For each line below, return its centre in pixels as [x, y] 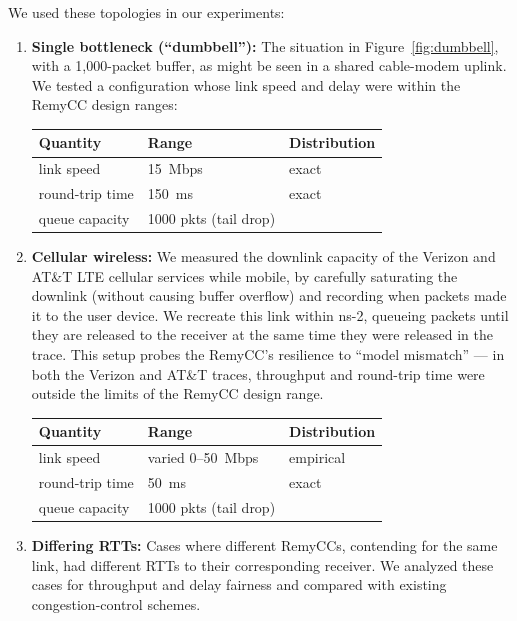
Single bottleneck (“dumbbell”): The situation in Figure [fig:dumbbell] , [265, 45]
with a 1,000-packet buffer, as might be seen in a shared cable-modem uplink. [269, 65]
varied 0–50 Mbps [203, 457]
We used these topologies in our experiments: [146, 12]
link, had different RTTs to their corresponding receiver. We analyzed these [262, 564]
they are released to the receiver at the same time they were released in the [262, 334]
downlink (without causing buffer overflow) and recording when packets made [269, 295]
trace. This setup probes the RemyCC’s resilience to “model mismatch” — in [268, 354]
